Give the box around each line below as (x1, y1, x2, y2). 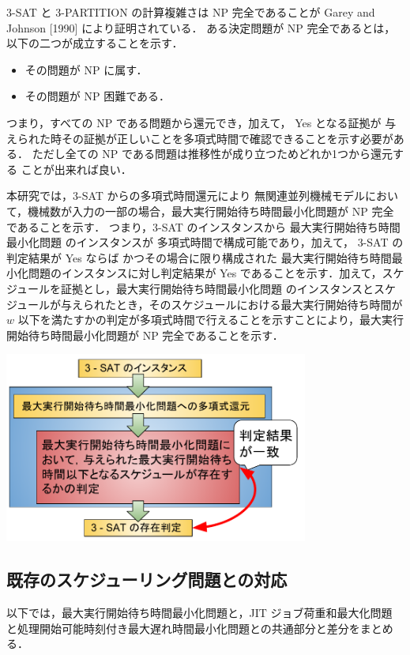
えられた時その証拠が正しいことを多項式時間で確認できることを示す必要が (6, 130, 393, 146)
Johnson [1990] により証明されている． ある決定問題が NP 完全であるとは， (6, 19, 396, 36)
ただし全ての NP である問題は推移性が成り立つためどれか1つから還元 (32, 145, 393, 162)
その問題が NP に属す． (24, 61, 148, 77)
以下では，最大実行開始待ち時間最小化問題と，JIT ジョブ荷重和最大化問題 (6, 604, 393, 621)
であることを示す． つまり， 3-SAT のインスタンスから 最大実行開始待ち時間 (6, 218, 401, 235)
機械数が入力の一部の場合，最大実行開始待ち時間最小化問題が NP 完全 (28, 202, 394, 219)
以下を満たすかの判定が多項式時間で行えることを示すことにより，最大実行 (17, 311, 404, 328)
